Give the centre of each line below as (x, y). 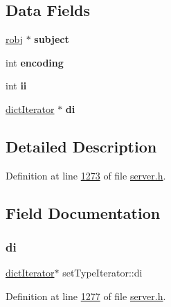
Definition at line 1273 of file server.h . (86, 175)
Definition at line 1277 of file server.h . (86, 296)
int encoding (35, 62)
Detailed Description (81, 146)
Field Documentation (83, 212)
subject (52, 39)
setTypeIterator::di (102, 273)
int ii (16, 86)
